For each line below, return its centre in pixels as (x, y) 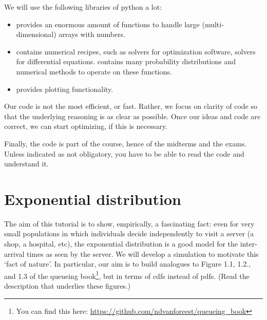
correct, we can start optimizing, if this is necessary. (86, 126)
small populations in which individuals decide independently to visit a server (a (129, 233)
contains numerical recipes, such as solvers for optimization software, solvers (136, 51)
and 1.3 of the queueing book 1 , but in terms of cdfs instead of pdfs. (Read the (127, 275)
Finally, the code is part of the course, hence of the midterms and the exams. (126, 143)
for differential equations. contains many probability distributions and (126, 61)
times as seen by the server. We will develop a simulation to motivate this (143, 253)
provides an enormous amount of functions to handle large (108, 24)
